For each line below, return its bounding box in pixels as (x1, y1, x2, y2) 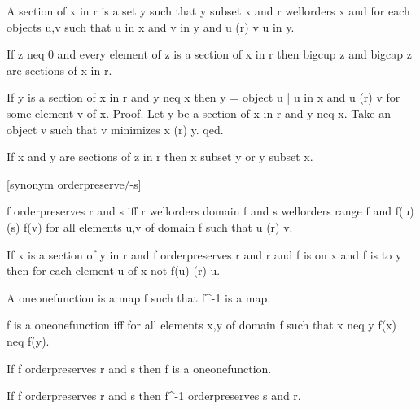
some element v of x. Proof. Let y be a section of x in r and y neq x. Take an (7, 104, 391, 121)
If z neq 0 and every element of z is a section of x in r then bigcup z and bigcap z (7, 46, 412, 63)
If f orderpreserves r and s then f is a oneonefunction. (7, 359, 272, 376)
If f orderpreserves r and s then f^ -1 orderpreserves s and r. (7, 387, 301, 404)
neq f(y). (7, 332, 50, 349)
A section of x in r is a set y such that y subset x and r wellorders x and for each (7, 2, 410, 19)
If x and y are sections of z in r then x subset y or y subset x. (7, 148, 313, 165)
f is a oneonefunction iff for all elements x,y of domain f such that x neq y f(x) (7, 316, 396, 333)
